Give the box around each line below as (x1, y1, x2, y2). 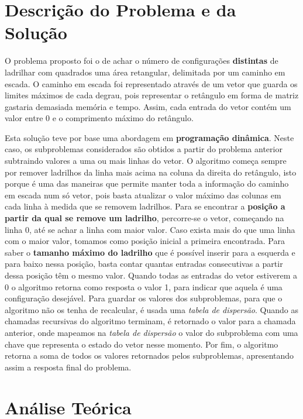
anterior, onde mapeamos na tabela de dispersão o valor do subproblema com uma (5, 326, 298, 338)
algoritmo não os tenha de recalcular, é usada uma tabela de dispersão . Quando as (5, 303, 299, 315)
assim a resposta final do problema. (5, 360, 132, 373)
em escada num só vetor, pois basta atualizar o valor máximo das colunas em (5, 188, 281, 201)
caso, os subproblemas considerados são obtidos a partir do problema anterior (5, 143, 283, 155)
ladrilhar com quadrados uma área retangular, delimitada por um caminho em (5, 66, 285, 78)
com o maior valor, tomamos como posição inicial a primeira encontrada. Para (5, 235, 285, 247)
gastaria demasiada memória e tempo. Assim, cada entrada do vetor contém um (5, 100, 291, 112)
